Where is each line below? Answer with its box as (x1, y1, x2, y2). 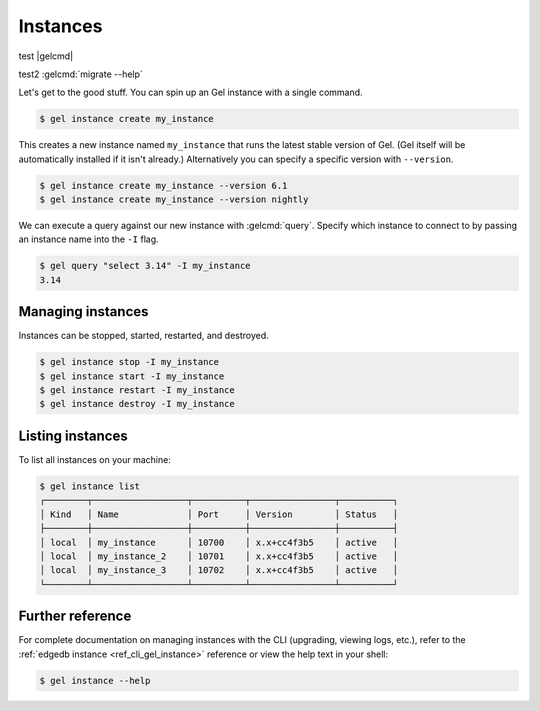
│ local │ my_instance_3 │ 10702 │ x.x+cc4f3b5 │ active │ (39, 565, 399, 576)
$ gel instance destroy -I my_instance (39, 398, 235, 410)
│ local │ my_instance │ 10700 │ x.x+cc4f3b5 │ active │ (39, 536, 399, 548)
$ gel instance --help (39, 675, 151, 686)
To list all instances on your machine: (18, 453, 172, 465)
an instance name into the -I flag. (18, 233, 159, 245)
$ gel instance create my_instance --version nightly (39, 194, 309, 205)
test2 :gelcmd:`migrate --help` (18, 68, 144, 80)
